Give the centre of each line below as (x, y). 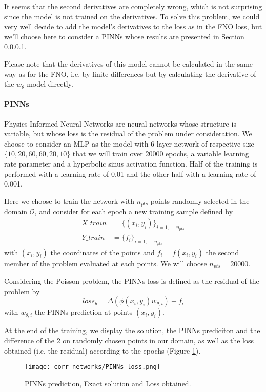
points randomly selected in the (200, 201)
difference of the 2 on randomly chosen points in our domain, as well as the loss (129, 340)
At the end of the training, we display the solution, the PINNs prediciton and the (132, 330)
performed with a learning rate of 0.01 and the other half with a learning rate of (130, 173)
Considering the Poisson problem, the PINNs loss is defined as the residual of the (132, 281)
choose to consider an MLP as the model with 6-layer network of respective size (129, 143)
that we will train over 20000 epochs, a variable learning (161, 153)
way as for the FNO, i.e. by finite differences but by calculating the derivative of (130, 74)
